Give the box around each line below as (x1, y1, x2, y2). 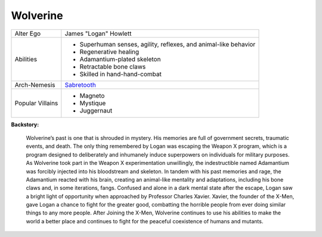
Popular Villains (14, 99, 58, 107)
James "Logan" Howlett (64, 29, 132, 38)
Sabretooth (64, 80, 97, 89)
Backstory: (11, 121, 39, 128)
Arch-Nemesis (14, 80, 55, 89)
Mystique (79, 99, 106, 107)
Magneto (79, 91, 105, 99)
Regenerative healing (79, 48, 140, 56)
